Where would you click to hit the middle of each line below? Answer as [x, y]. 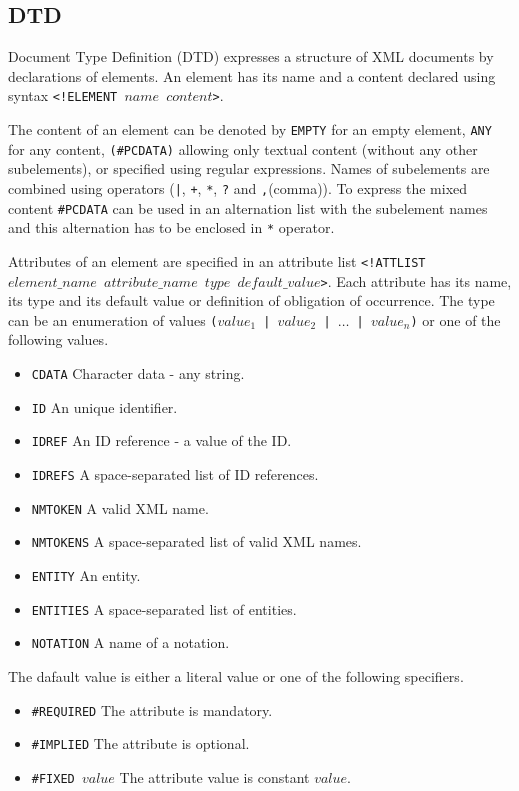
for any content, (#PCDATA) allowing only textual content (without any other [243, 148]
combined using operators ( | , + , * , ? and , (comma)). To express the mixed [238, 187]
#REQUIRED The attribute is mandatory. [152, 709]
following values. [58, 339]
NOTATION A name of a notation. [130, 642]
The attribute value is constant [214, 776]
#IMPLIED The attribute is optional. [140, 743]
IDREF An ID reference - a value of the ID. [161, 440]
